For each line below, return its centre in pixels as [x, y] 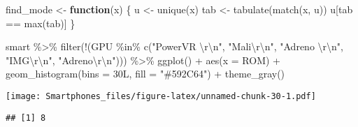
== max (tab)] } [41, 23]
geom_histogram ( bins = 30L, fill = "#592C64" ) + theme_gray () [145, 74]
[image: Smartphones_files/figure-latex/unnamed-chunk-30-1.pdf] [161, 96]
